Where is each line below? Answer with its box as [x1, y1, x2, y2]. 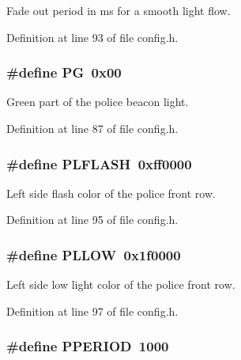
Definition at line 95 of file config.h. [6, 211, 179, 228]
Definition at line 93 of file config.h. [6, 28, 179, 45]
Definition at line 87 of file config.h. [6, 120, 179, 136]
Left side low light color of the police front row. [6, 276, 235, 293]
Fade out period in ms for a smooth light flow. [6, 2, 231, 18]
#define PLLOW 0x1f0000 [6, 244, 181, 264]
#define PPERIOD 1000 [6, 336, 169, 356]
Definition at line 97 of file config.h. [6, 302, 179, 319]
